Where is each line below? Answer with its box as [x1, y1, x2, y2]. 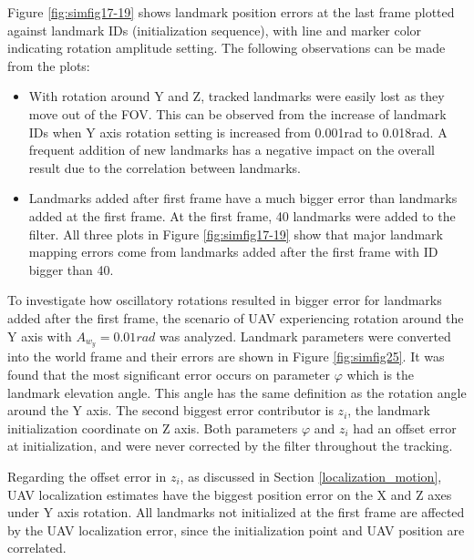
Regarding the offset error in [7, 466, 167, 485]
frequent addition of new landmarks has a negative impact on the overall [28, 140, 435, 159]
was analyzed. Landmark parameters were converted [160, 326, 451, 345]
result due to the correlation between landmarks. [28, 158, 301, 177]
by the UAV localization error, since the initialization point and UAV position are [7, 520, 465, 539]
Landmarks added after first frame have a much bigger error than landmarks [28, 188, 458, 208]
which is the [346, 364, 415, 383]
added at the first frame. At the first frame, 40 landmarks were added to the [28, 206, 456, 225]
